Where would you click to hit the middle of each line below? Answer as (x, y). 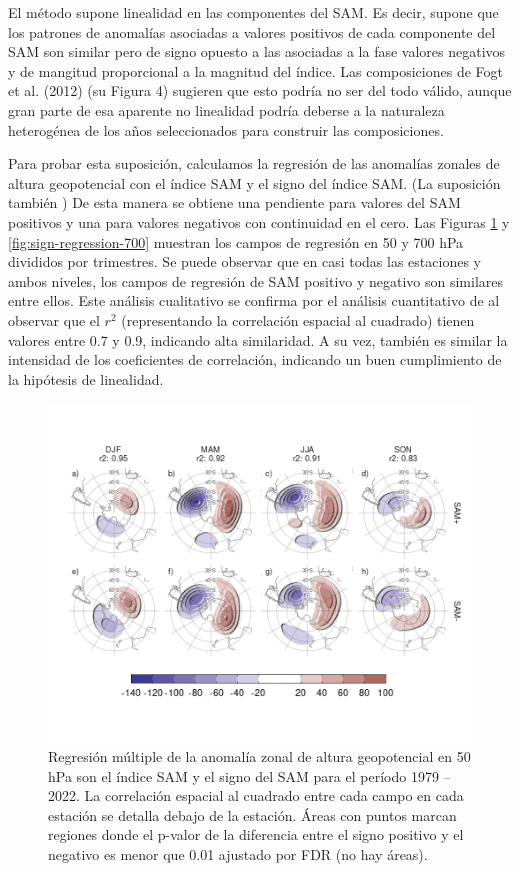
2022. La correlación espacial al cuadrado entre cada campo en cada (256, 795)
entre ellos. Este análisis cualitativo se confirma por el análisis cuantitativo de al (254, 300)
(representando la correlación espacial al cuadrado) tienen (298, 319)
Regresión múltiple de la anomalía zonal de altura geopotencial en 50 (259, 756)
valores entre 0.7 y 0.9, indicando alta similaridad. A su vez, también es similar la (258, 339)
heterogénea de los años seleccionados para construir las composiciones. (226, 129)
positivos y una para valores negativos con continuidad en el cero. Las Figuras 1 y (259, 221)
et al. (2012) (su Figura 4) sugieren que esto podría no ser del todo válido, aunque (260, 90)
